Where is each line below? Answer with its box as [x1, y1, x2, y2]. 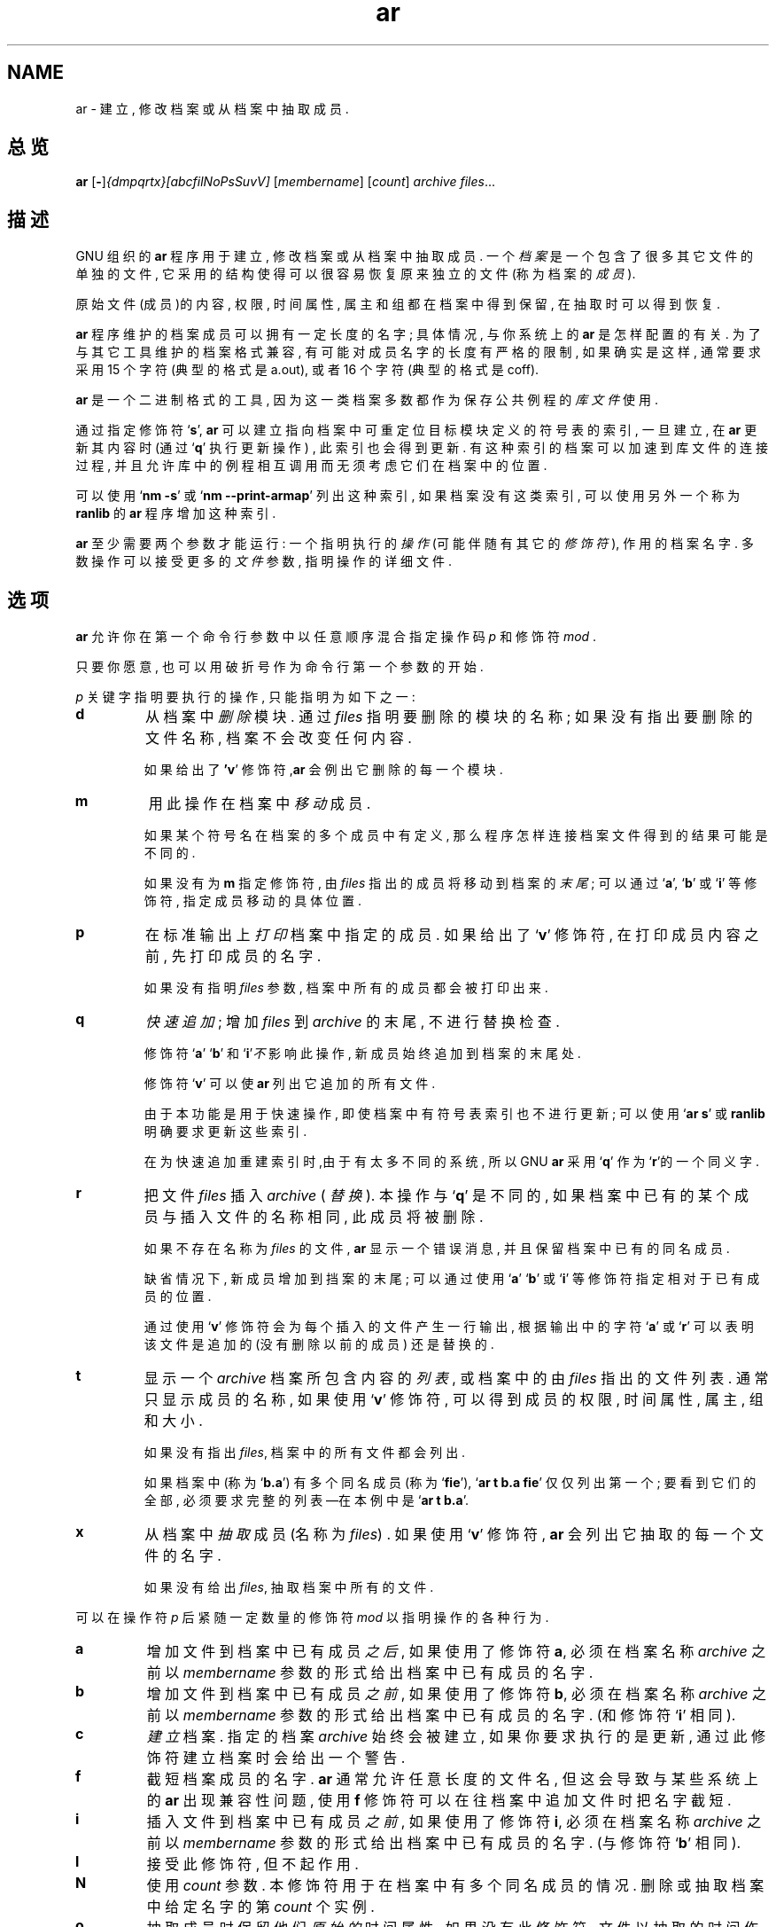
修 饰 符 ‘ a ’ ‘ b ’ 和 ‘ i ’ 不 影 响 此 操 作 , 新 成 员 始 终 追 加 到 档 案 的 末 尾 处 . [144, 1046, 581, 1061]
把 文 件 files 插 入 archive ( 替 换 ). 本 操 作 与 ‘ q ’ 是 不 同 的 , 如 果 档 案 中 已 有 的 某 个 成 [144, 1187, 749, 1205]
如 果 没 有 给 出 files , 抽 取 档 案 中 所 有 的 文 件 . [144, 1579, 434, 1595]
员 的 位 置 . [144, 1289, 212, 1304]
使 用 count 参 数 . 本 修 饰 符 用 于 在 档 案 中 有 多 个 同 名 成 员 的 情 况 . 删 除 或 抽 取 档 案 [146, 1876, 764, 1895]
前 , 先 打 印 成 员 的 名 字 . [145, 947, 322, 966]
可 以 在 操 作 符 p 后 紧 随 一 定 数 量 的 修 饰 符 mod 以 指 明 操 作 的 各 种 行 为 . [75, 1610, 549, 1625]
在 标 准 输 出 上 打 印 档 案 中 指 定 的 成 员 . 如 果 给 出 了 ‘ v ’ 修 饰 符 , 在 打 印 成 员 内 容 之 [145, 926, 759, 944]
